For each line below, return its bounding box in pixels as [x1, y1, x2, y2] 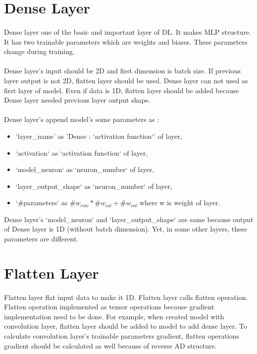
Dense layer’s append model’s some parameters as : [4, 114, 159, 124]
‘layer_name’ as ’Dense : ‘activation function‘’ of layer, [15, 130, 182, 141]
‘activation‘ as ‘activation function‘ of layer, [15, 147, 148, 158]
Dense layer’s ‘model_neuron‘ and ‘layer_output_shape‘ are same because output [4, 214, 254, 224]
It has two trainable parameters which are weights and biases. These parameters [4, 36, 248, 47]
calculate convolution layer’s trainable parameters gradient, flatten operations [4, 331, 239, 341]
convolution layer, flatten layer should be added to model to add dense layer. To [4, 321, 247, 331]
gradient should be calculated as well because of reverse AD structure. [4, 340, 217, 351]
